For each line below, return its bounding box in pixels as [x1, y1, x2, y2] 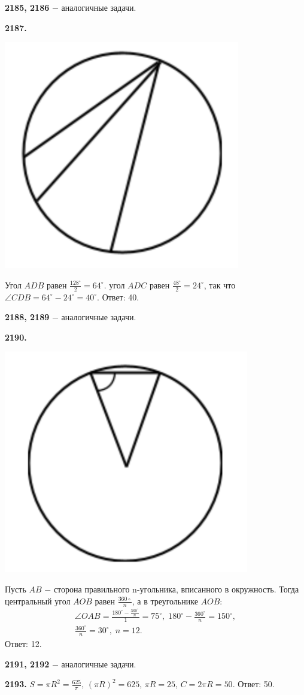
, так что [203, 278, 236, 291]
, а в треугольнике [132, 594, 198, 607]
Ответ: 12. [5, 637, 42, 649]
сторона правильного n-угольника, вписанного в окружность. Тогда [53, 582, 299, 595]
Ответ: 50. [238, 678, 275, 690]
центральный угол [5, 594, 71, 607]
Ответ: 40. [102, 290, 139, 303]
